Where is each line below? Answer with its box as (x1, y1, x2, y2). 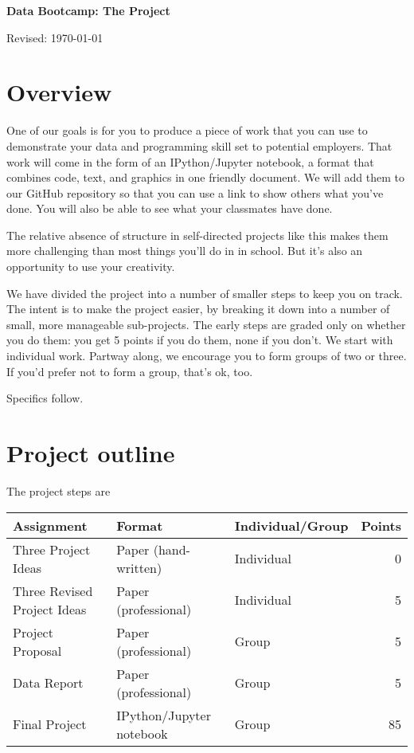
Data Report (13, 673, 84, 692)
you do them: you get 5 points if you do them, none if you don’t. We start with (6, 331, 393, 348)
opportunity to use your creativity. (6, 258, 175, 275)
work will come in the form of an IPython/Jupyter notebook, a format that (6, 153, 374, 170)
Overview (6, 76, 112, 108)
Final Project (13, 715, 87, 734)
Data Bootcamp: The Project (6, 2, 170, 18)
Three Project (13, 539, 91, 559)
